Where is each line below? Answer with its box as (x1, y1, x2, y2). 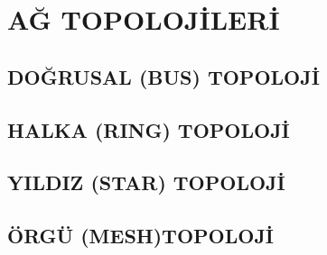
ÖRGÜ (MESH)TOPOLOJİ (7, 222, 275, 250)
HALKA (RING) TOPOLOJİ (7, 115, 290, 143)
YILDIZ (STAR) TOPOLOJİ (7, 168, 285, 196)
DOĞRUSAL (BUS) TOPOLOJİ (7, 62, 320, 90)
